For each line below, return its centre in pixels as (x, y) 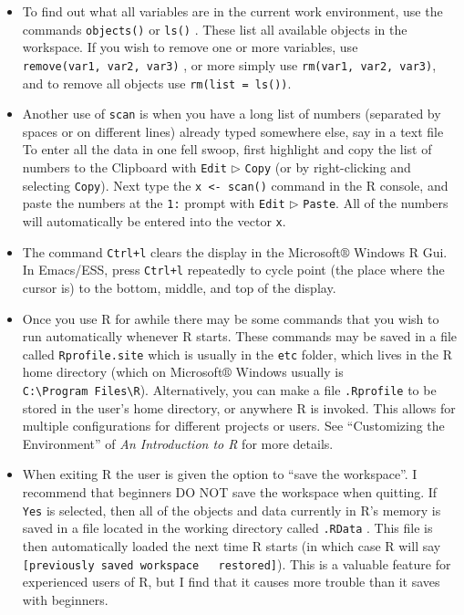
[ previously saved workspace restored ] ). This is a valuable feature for (237, 563)
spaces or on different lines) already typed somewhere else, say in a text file (233, 131)
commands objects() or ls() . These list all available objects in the (215, 29)
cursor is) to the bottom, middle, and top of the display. (179, 287)
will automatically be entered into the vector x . (154, 220)
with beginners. (65, 599)
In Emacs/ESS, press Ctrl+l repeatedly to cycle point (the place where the (233, 270)
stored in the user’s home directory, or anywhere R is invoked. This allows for (239, 407)
